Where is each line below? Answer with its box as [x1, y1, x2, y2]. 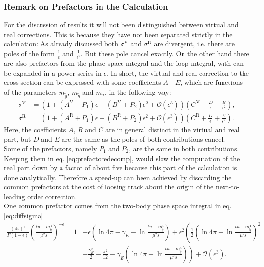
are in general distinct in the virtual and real [105, 124, 240, 134]
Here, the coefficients [4, 124, 66, 134]
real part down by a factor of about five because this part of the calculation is [4, 163, 237, 173]
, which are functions [180, 77, 243, 87]
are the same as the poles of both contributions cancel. [61, 134, 225, 144]
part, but [4, 134, 31, 144]
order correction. [27, 191, 77, 201]
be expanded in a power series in [4, 67, 102, 78]
